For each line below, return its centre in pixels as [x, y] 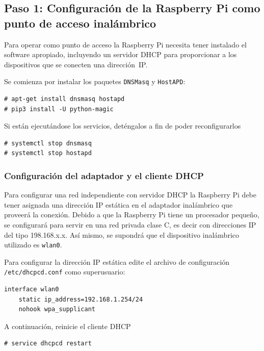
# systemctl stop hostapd [48, 153]
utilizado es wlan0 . [33, 245]
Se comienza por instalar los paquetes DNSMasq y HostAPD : [95, 81]
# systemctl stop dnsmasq [48, 143]
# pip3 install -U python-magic [59, 109]
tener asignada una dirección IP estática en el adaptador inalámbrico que [118, 204]
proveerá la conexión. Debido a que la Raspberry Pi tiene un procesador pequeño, [132, 215]
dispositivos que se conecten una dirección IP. [76, 64]
